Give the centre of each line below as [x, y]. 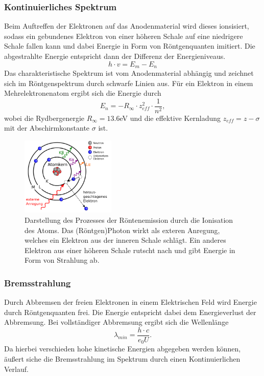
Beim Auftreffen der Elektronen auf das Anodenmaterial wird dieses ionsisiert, [127, 26]
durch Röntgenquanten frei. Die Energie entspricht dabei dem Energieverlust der [130, 312]
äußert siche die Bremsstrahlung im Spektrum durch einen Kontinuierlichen [122, 359]
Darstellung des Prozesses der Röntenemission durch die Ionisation [129, 220]
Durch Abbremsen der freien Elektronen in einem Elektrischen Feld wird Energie [130, 302]
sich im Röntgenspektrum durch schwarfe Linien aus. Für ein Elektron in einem [129, 83]
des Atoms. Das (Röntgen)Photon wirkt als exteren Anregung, [122, 230]
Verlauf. [16, 369]
